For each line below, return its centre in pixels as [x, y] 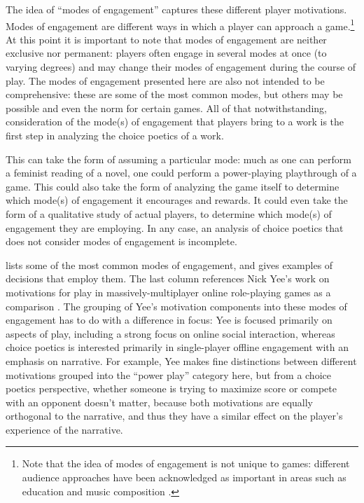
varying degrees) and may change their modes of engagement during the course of [181, 67]
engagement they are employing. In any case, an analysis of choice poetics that [175, 227]
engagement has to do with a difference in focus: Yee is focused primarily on [169, 320]
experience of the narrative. [64, 429]
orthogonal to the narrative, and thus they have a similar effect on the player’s [174, 416]
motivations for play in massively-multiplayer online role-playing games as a [168, 292]
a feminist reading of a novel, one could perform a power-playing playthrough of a [181, 173]
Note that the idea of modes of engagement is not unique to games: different [186, 463]
